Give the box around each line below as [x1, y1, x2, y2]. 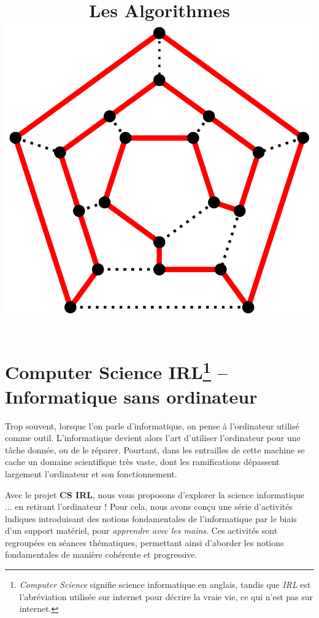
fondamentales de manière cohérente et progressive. [5, 548, 198, 561]
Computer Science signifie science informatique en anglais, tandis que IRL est [19, 578, 311, 591]
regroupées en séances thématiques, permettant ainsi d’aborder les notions [5, 536, 284, 549]
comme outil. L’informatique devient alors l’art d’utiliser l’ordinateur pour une [5, 431, 301, 444]
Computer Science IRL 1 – [5, 357, 228, 385]
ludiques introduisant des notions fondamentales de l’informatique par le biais [5, 512, 297, 525]
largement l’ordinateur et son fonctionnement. [5, 467, 177, 480]
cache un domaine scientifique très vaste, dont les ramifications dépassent [5, 455, 280, 468]
